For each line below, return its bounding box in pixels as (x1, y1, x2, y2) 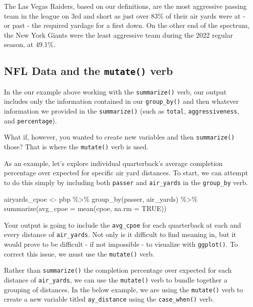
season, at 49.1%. (4, 39, 56, 49)
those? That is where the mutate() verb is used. (4, 142, 149, 152)
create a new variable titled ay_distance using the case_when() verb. (4, 294, 214, 304)
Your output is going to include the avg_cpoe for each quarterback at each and (4, 219, 241, 230)
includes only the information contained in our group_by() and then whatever (4, 96, 239, 106)
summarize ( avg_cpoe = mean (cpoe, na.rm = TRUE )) (4, 203, 167, 213)
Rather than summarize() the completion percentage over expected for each (4, 265, 232, 275)
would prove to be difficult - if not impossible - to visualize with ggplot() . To (4, 239, 238, 249)
